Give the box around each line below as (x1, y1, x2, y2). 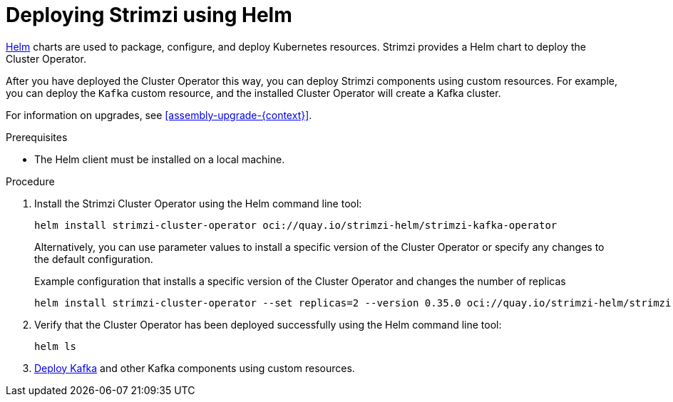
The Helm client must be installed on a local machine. (34, 153, 285, 165)
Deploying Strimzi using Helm (6, 3, 292, 27)
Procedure (6, 175, 55, 187)
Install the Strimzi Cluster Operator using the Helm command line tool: (34, 197, 362, 210)
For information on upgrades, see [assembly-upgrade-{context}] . (6, 108, 312, 121)
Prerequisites (6, 130, 68, 143)
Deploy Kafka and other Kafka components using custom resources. (34, 361, 355, 374)
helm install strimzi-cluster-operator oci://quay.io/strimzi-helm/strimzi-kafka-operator (34, 219, 558, 231)
